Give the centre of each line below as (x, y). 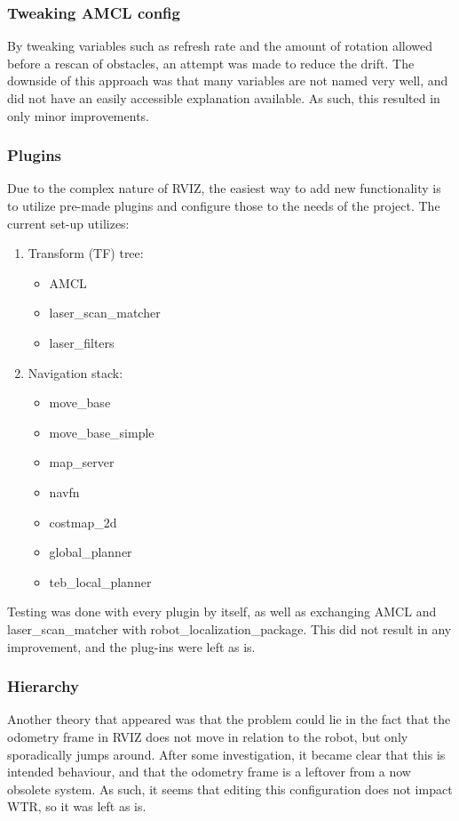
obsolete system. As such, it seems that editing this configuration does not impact (230, 789)
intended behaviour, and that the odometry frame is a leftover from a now (209, 772)
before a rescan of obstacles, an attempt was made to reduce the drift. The (211, 63)
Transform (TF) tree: (86, 253)
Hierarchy (43, 686)
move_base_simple (102, 432)
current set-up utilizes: (68, 223)
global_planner (91, 552)
